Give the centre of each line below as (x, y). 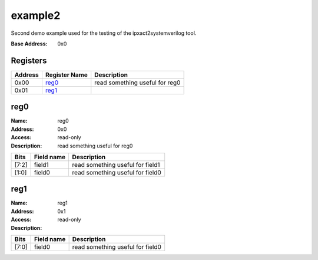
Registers (29, 60)
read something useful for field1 (116, 164)
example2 (36, 15)
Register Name (66, 75)
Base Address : (29, 44)
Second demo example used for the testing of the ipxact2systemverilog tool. (104, 33)
